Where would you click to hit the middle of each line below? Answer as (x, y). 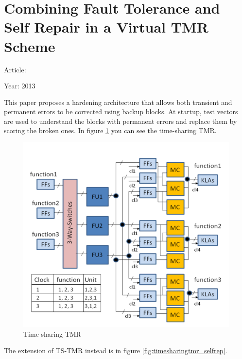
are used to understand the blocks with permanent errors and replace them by (121, 121)
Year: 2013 (20, 86)
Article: (15, 69)
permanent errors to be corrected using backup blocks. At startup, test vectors (121, 111)
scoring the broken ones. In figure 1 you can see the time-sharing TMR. (110, 130)
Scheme (30, 46)
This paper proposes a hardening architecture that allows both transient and (118, 102)
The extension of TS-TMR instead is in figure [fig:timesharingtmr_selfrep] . (116, 350)
